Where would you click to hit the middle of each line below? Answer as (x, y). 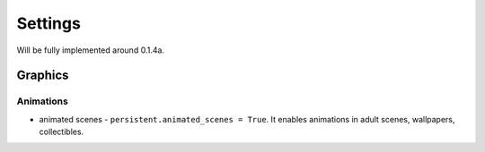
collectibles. (62, 132)
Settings (48, 23)
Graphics (43, 76)
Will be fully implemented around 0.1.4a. (91, 50)
